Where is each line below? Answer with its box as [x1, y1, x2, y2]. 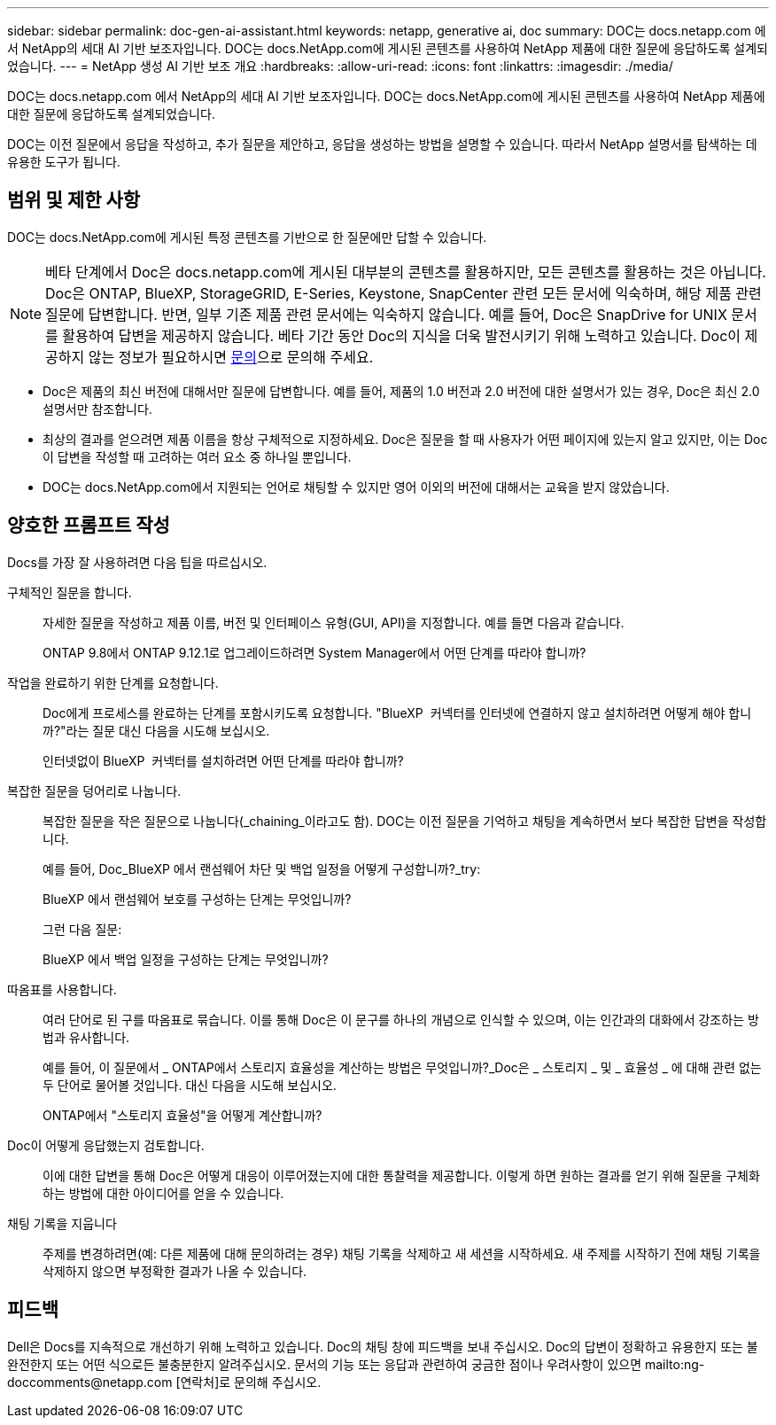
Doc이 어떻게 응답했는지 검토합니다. [7, 1137, 205, 1153]
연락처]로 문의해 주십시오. [180, 1374, 322, 1390]
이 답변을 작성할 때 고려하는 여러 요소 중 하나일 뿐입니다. [43, 448, 352, 464]
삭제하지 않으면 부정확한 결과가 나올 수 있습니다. [43, 1263, 307, 1279]
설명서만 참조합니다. [43, 401, 152, 417]
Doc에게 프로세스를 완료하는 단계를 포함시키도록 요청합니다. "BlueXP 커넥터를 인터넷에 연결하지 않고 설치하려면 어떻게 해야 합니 [43, 705, 752, 720]
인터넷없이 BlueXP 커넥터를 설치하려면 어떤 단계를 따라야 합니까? [43, 752, 404, 768]
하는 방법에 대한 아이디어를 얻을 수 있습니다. [43, 1185, 284, 1201]
